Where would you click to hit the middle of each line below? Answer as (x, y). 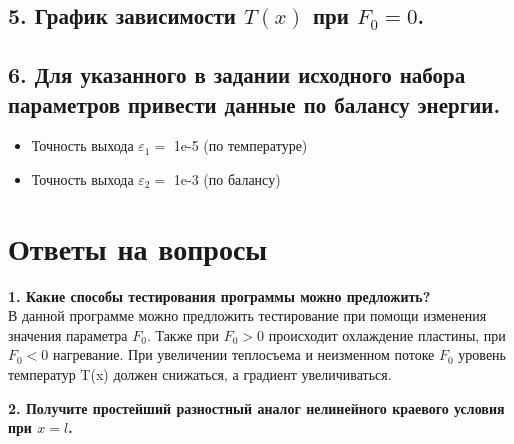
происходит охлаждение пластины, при (387, 334)
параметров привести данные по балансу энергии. (254, 103)
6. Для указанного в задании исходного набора (237, 74)
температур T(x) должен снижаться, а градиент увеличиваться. (200, 374)
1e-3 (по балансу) (227, 178)
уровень (482, 354)
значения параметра (68, 334)
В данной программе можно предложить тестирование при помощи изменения (247, 315)
